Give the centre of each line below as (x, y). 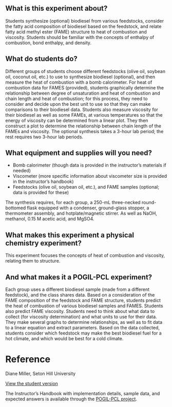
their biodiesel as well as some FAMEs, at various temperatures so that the (84, 115)
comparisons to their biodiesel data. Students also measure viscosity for (82, 109)
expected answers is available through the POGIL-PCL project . (71, 399)
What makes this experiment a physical (70, 235)
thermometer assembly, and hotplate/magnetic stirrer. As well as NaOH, (81, 213)
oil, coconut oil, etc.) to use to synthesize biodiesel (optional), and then (80, 77)
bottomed (16, 208)
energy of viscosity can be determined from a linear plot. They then (77, 120)
